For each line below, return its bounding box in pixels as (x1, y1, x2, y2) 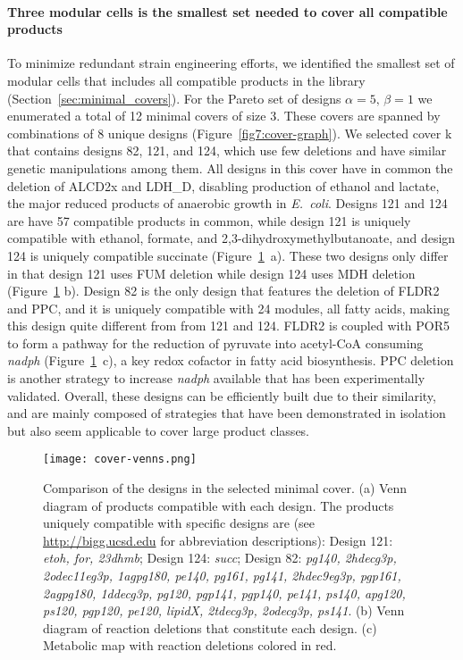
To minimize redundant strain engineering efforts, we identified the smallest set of (7, 54, 455, 72)
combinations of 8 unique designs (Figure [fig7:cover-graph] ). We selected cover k (7, 123, 452, 142)
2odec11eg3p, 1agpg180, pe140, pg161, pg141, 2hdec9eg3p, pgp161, (43, 566, 401, 585)
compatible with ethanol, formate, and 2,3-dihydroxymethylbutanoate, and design (7, 229, 456, 247)
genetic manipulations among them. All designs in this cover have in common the (7, 158, 453, 177)
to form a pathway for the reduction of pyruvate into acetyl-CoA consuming (7, 333, 424, 352)
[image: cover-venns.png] (43, 453, 197, 466)
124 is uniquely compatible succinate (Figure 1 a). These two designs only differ (7, 246, 449, 264)
